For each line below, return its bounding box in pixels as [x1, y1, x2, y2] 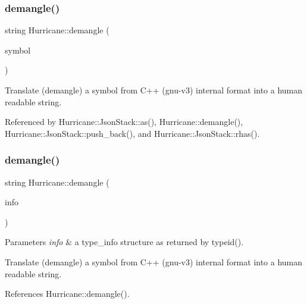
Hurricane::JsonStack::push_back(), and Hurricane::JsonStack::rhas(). [5, 127, 260, 139]
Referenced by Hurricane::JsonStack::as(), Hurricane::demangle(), [5, 115, 243, 128]
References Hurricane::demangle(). [5, 287, 130, 300]
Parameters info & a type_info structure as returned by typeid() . [5, 236, 244, 248]
